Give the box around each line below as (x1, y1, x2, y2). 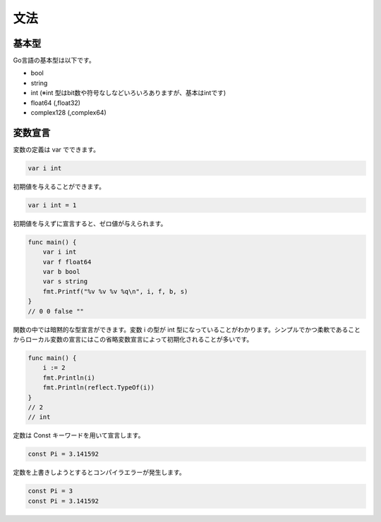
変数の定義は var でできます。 (13, 145, 100, 154)
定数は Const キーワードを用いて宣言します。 (13, 431, 145, 440)
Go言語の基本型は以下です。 (13, 56, 95, 65)
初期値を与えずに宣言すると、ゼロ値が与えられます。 (13, 219, 167, 228)
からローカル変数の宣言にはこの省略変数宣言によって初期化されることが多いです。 (13, 335, 253, 343)
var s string (42, 278, 88, 285)
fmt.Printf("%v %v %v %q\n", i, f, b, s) (42, 287, 188, 295)
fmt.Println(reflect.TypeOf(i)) (42, 384, 155, 392)
